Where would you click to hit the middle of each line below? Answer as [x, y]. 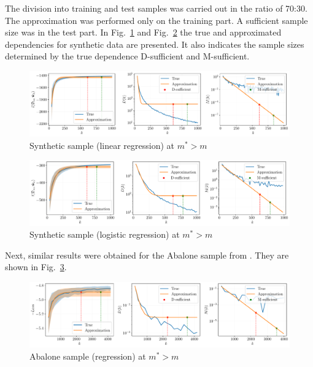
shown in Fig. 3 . [36, 267]
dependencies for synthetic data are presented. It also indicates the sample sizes [155, 44]
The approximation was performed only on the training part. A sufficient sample [156, 20]
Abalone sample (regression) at [88, 356]
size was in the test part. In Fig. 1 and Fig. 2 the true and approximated [143, 32]
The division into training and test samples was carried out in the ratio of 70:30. [156, 8]
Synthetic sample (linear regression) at [102, 145]
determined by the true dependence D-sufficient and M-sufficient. [127, 56]
